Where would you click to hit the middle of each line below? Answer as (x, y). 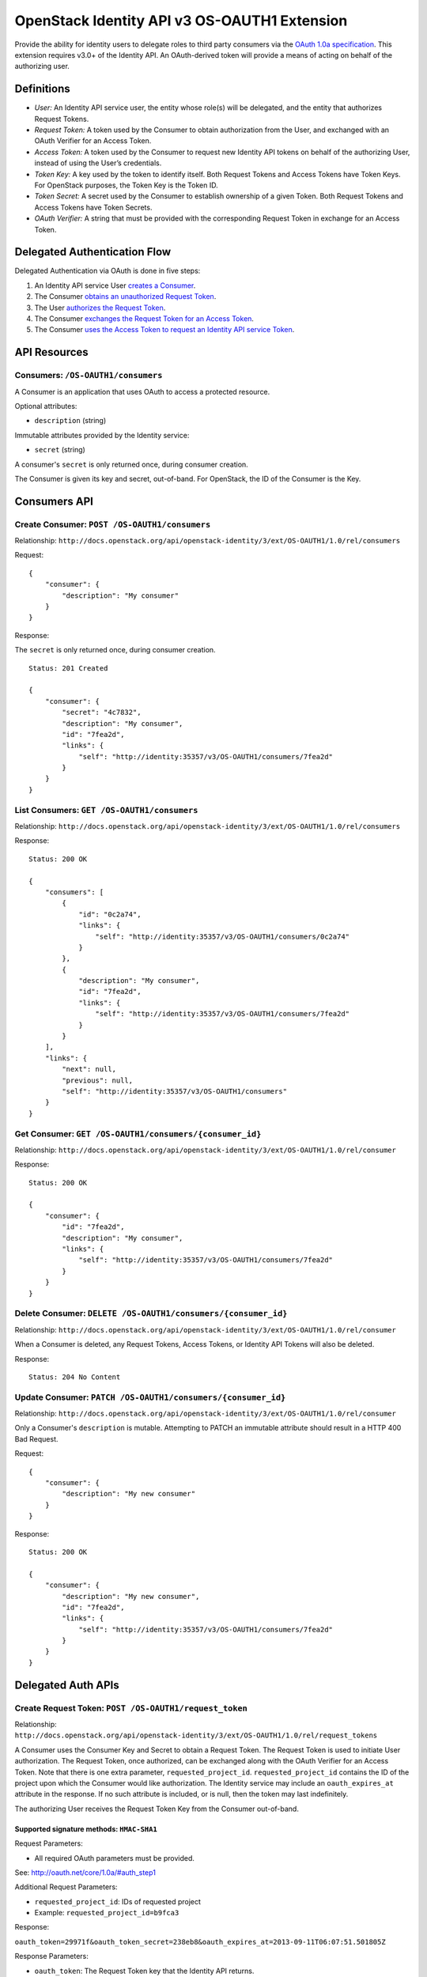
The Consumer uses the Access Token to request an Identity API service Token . (164, 330)
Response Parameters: (51, 1956)
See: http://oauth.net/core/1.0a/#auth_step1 (85, 1872)
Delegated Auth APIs (67, 1685)
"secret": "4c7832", (102, 713)
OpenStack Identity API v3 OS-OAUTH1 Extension (181, 21)
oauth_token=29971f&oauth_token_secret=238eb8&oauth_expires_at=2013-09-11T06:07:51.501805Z (200, 1942)
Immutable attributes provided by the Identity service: (102, 435)
